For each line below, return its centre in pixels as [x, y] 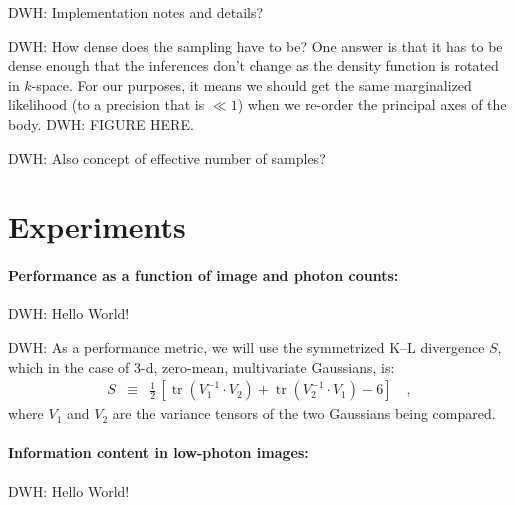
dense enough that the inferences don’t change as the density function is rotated [253, 65]
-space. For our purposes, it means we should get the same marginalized [251, 84]
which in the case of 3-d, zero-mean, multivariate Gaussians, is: [201, 366]
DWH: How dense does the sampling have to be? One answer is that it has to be [255, 45]
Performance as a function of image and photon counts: [203, 275]
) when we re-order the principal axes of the [372, 104]
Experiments [97, 226]
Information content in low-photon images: [158, 452]
